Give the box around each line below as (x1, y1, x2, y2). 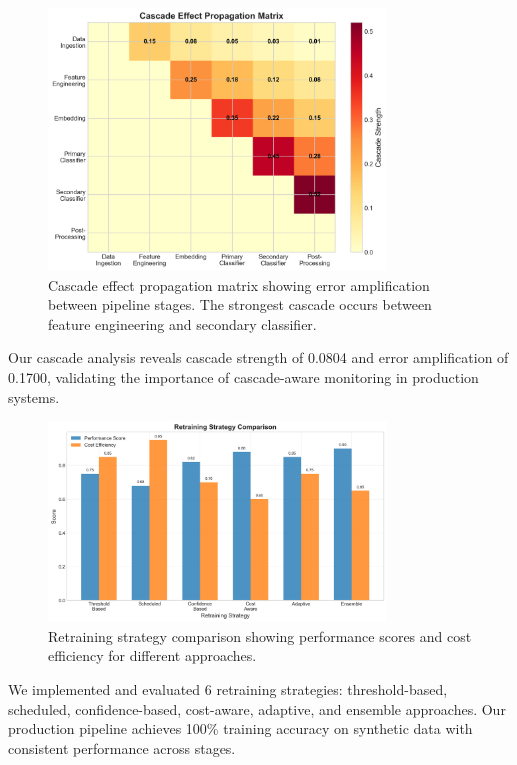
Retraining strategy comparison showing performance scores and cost (48, 625, 472, 646)
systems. (8, 386, 60, 407)
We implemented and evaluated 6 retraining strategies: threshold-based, (8, 678, 448, 699)
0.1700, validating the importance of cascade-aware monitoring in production (8, 366, 479, 387)
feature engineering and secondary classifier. (48, 313, 317, 334)
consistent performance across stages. (8, 737, 236, 758)
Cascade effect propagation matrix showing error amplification (48, 274, 430, 295)
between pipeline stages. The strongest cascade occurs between (48, 294, 432, 315)
